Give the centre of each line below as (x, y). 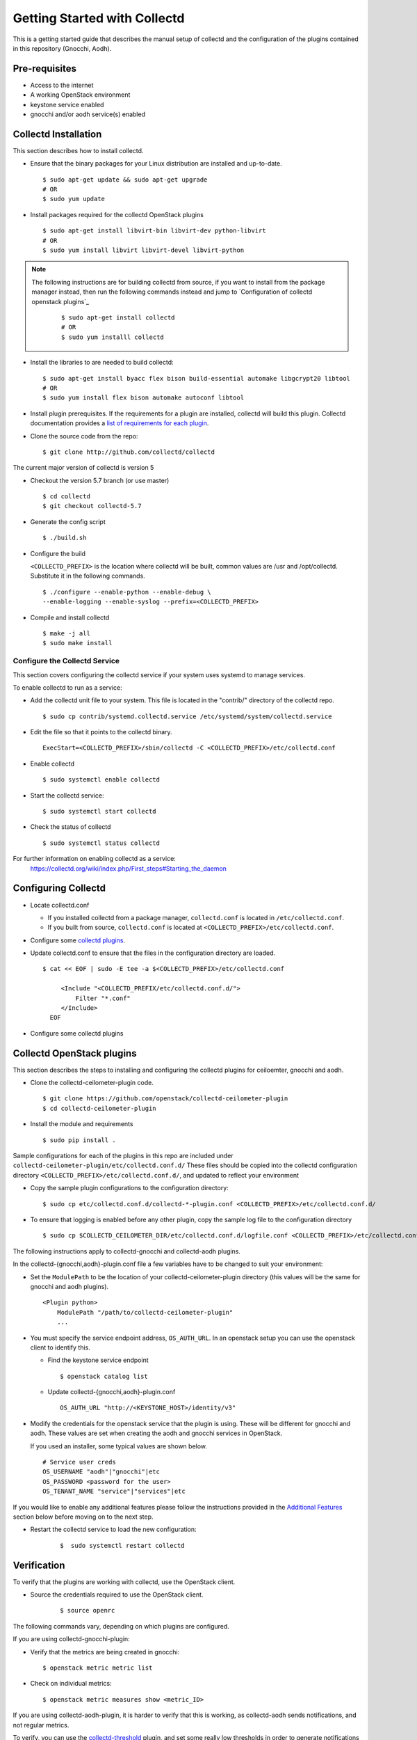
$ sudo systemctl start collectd (99, 812)
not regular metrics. (41, 1725)
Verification (39, 1565)
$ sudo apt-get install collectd (118, 318)
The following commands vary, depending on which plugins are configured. (121, 1626)
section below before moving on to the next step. (83, 1517)
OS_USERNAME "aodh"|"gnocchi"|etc (101, 1472)
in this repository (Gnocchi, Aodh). (62, 48)
